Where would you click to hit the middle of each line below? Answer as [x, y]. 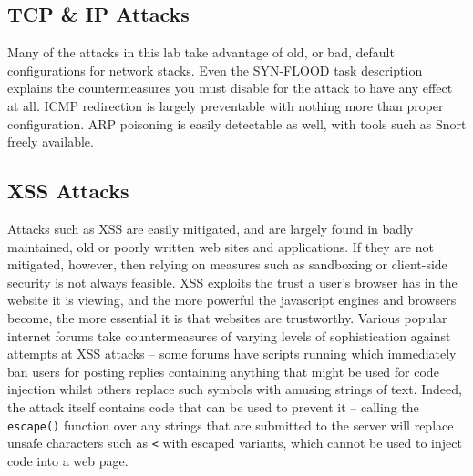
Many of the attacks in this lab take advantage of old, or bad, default [201, 52]
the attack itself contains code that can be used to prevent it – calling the [213, 406]
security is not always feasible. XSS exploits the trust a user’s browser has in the [232, 282]
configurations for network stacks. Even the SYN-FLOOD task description [215, 70]
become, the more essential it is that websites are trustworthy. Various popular [227, 317]
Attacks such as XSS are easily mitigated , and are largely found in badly [211, 228]
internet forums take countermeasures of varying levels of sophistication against [229, 335]
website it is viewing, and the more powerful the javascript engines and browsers [232, 300]
